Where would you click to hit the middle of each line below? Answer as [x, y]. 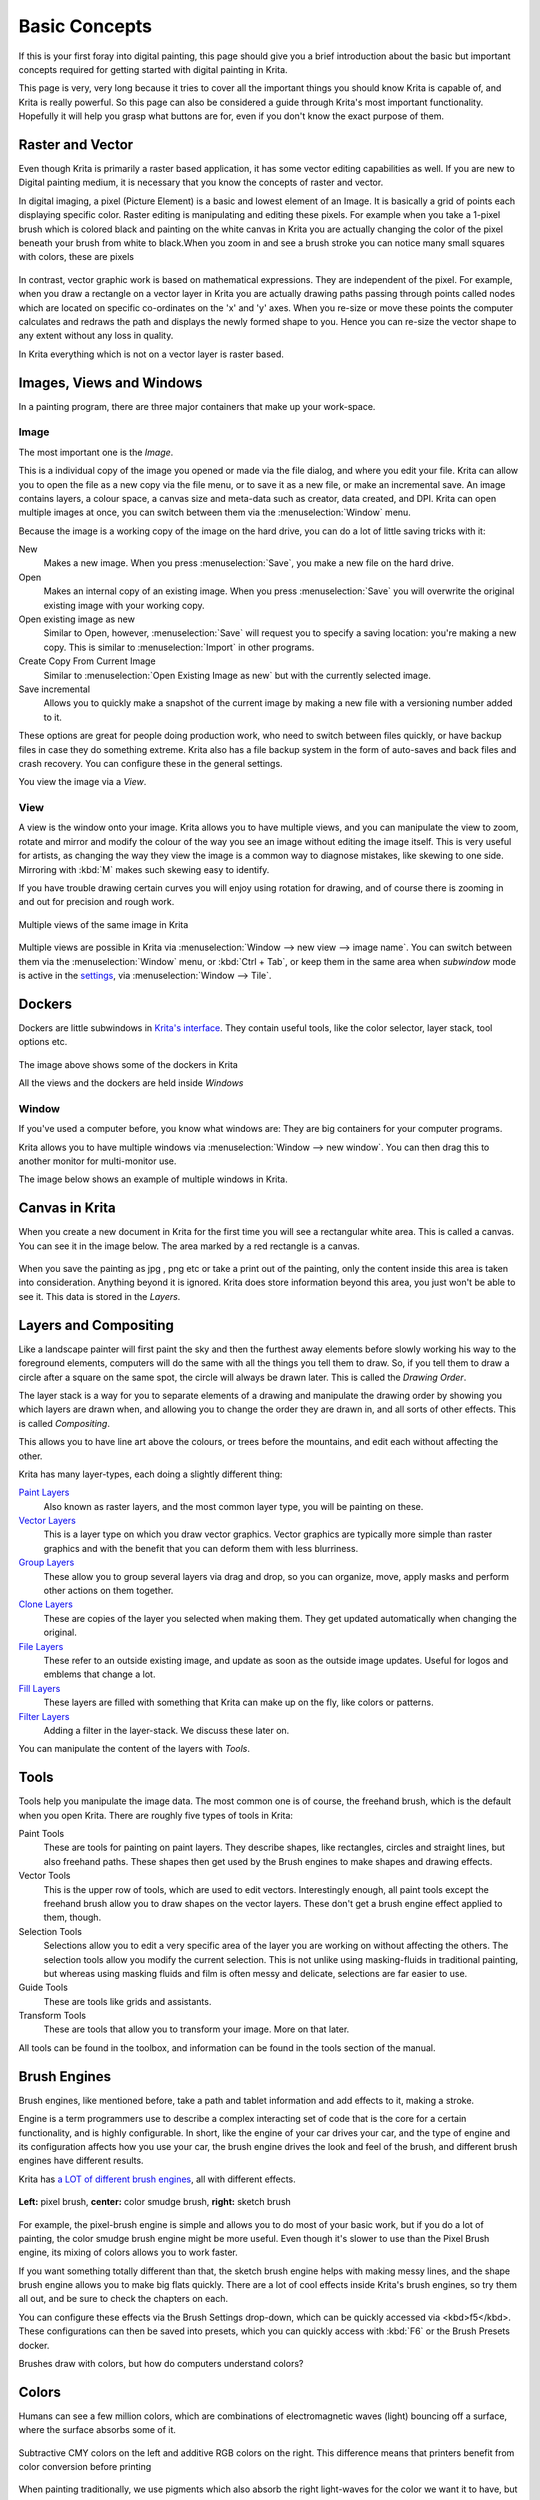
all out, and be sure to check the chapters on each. [123, 2299]
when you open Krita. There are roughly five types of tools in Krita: [156, 1815]
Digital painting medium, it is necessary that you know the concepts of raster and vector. [201, 182]
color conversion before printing [85, 2467]
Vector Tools [44, 1876]
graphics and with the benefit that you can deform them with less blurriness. [201, 1548]
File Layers [41, 1646]
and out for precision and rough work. [96, 902]
